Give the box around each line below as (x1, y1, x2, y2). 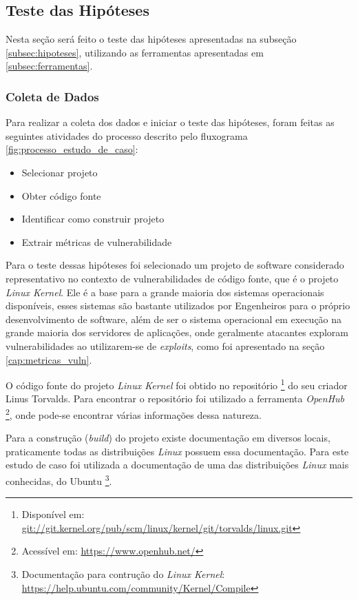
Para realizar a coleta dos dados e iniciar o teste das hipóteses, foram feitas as (6, 115, 335, 130)
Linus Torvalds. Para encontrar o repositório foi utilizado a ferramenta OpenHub (6, 391, 344, 406)
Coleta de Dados (6, 87, 99, 105)
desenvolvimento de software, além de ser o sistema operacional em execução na (6, 311, 342, 326)
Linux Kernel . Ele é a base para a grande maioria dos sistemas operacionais (6, 285, 324, 299)
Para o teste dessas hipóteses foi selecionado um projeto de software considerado (6, 258, 344, 272)
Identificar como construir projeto (21, 211, 165, 226)
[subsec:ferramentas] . (6, 59, 93, 73)
